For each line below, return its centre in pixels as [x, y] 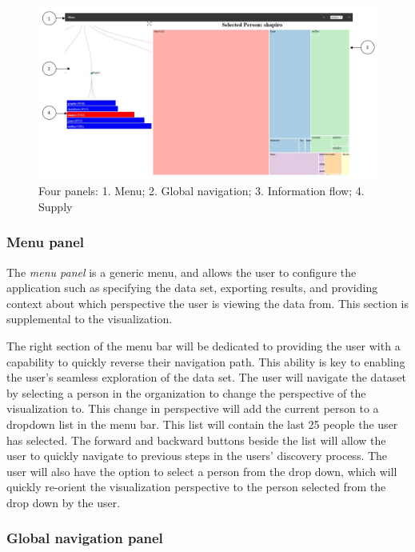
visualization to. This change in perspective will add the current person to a [193, 408]
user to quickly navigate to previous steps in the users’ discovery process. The [197, 456]
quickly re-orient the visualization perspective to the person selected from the [196, 487]
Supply [56, 206]
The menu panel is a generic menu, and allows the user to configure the [182, 272]
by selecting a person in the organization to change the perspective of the [186, 392]
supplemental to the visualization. [90, 319]
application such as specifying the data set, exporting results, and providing [192, 288]
